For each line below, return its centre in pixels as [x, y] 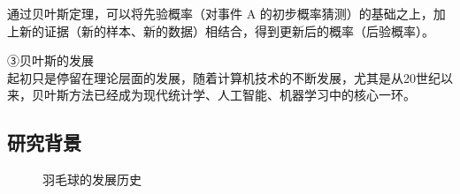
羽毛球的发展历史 [92, 179]
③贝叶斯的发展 [50, 60]
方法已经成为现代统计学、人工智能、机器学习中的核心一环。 [242, 95]
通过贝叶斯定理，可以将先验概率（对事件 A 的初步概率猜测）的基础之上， [220, 13]
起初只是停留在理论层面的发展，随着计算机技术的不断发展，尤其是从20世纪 [224, 77]
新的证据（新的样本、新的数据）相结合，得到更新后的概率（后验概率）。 [226, 30]
